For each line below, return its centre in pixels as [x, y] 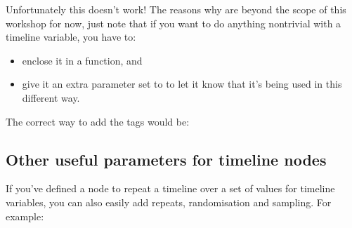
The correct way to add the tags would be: [98, 121]
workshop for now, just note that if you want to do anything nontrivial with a [174, 23]
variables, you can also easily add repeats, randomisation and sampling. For [169, 202]
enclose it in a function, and [82, 60]
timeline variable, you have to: [71, 37]
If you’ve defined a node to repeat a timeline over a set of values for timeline [170, 188]
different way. [51, 97]
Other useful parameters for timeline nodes [166, 159]
